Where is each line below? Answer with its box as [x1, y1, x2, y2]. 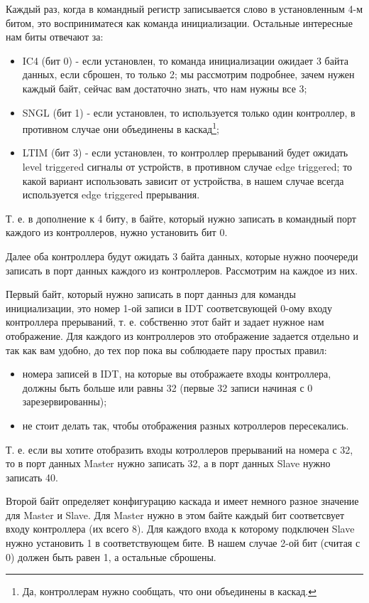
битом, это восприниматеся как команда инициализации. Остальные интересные [6, 15, 353, 30]
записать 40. [6, 469, 58, 484]
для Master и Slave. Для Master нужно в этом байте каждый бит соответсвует [6, 507, 345, 522]
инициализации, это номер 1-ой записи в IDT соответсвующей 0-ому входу [6, 300, 332, 315]
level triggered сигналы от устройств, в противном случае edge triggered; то [22, 159, 353, 174]
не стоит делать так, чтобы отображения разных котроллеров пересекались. [22, 417, 349, 432]
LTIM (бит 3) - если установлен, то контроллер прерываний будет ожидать [22, 145, 348, 160]
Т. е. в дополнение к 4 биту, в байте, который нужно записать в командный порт [6, 210, 356, 225]
